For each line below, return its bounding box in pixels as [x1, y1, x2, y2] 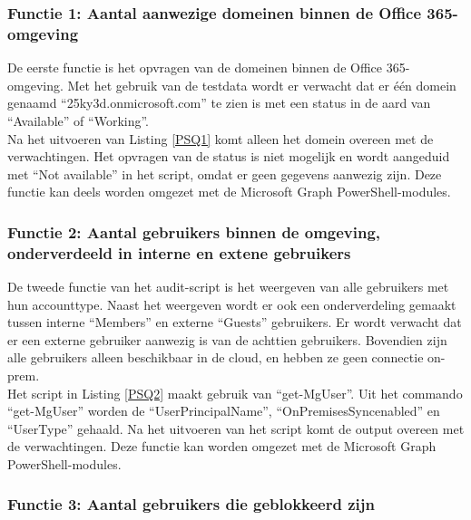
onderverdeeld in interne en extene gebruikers [7, 241, 351, 264]
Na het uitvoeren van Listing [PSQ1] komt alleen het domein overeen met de [7, 129, 434, 148]
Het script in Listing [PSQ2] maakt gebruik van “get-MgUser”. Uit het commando [7, 383, 463, 402]
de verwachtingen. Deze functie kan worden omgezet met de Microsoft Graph [7, 437, 437, 456]
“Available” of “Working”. [7, 111, 150, 130]
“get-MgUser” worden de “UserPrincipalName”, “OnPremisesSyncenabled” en [7, 401, 440, 420]
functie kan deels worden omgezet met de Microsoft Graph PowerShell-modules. [7, 182, 451, 201]
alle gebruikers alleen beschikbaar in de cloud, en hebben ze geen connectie [7, 348, 424, 367]
